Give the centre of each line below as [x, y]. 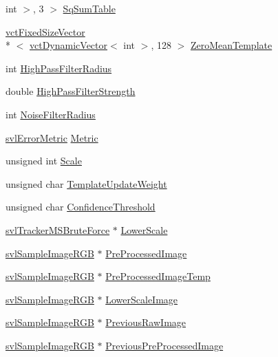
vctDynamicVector [69, 45]
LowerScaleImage [142, 299]
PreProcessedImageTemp [158, 276]
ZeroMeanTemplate [231, 45]
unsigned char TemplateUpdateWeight [86, 183]
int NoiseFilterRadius [51, 114]
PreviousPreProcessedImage [164, 345]
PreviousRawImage [146, 322]
